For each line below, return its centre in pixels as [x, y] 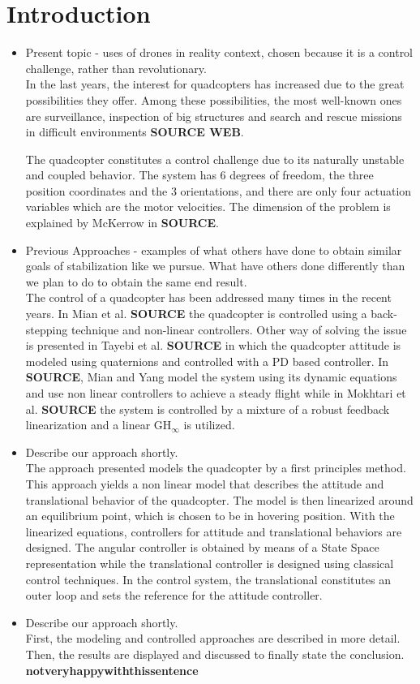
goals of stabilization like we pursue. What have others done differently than [215, 266]
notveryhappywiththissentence [112, 670]
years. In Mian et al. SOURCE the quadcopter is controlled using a [196, 314]
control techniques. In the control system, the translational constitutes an [208, 579]
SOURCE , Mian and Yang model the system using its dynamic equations [211, 377]
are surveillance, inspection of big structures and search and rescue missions [214, 116]
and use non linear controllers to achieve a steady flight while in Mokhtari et [216, 393]
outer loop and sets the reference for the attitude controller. [174, 595]
